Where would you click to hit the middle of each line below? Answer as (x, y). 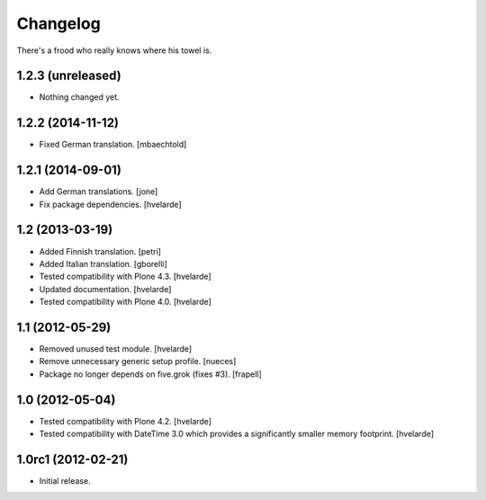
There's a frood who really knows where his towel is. (114, 50)
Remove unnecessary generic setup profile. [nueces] (138, 362)
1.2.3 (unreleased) (69, 76)
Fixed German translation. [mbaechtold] (113, 145)
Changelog (58, 23)
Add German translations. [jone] (99, 192)
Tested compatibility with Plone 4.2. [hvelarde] (125, 421)
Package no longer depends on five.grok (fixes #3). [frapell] (151, 374)
